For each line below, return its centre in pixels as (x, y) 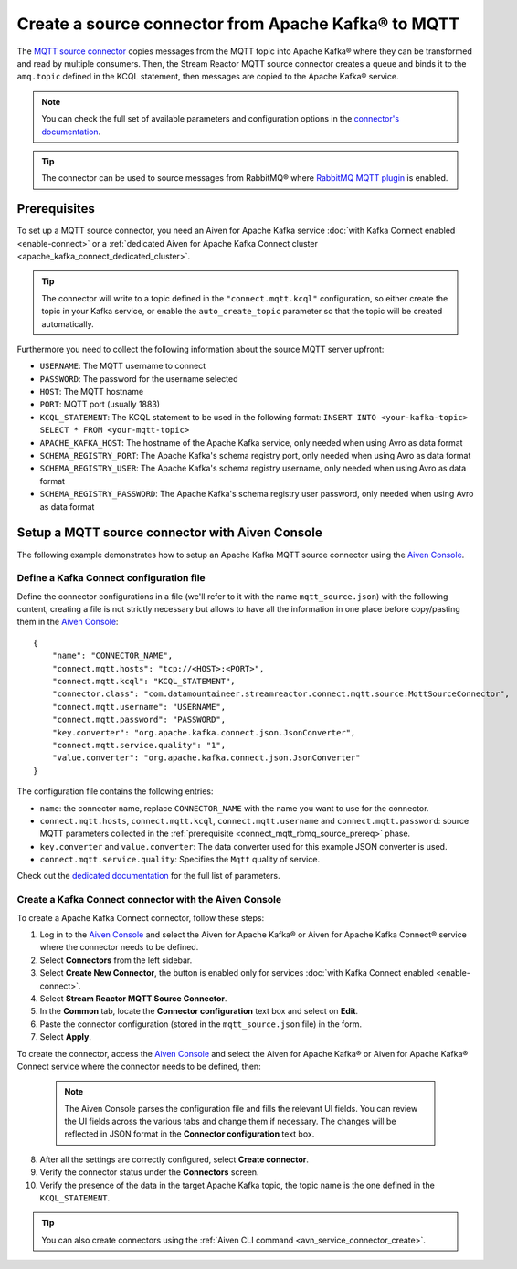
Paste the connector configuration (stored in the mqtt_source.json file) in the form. (201, 1024)
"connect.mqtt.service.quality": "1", (139, 745)
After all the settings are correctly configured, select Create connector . (174, 1159)
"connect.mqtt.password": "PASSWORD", (139, 720)
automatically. (68, 323)
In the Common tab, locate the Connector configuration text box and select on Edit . (199, 1011)
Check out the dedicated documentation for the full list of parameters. (148, 876)
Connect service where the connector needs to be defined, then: (139, 1066)
